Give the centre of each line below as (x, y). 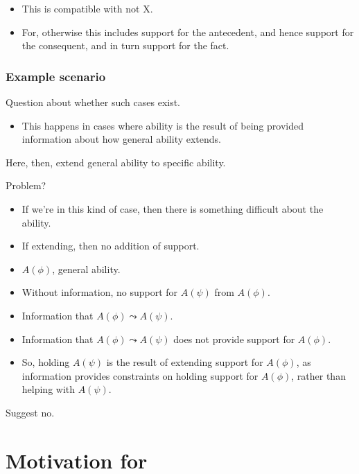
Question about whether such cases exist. (93, 102)
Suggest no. (30, 412)
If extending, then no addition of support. (111, 246)
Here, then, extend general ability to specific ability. (116, 162)
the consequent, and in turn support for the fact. (125, 45)
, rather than (318, 375)
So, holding (46, 362)
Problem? (26, 185)
